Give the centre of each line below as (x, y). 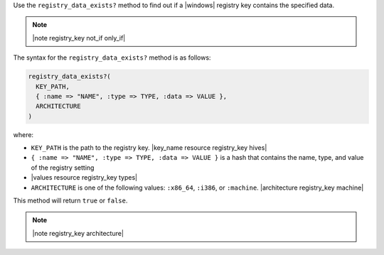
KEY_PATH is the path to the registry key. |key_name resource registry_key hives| (149, 148)
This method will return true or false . (70, 201)
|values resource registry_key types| (84, 178)
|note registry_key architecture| (78, 233)
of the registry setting (63, 168)
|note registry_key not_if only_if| (79, 38)
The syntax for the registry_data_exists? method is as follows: (112, 58)
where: (23, 134)
